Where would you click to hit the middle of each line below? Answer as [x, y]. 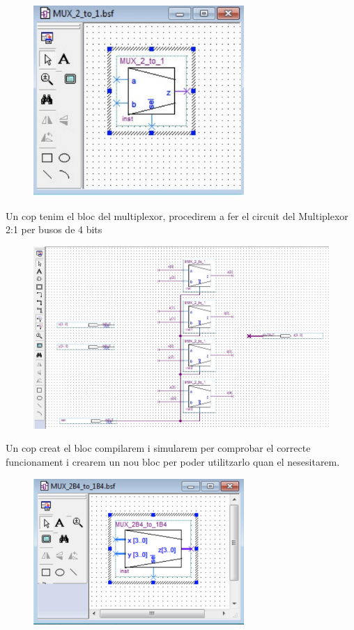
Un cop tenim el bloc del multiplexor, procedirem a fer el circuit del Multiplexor [177, 215]
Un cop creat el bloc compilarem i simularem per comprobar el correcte [158, 448]
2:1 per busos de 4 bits [54, 229]
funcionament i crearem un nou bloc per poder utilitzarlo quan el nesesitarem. [173, 461]
